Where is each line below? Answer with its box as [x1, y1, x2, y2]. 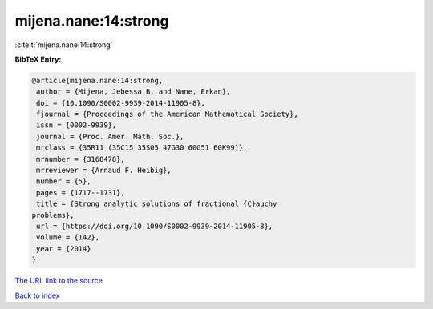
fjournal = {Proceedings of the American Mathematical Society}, [36, 110, 298, 119]
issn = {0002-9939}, [36, 121, 117, 130]
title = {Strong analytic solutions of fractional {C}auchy [36, 199, 277, 208]
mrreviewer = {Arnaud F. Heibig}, [36, 166, 172, 175]
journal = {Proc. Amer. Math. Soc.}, [36, 132, 184, 141]
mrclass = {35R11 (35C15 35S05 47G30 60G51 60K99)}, [36, 143, 248, 152]
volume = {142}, [36, 233, 100, 242]
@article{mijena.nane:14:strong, [31, 76, 164, 85]
